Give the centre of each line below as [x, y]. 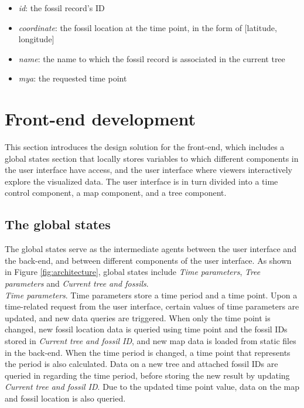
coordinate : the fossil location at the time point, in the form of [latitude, [148, 27]
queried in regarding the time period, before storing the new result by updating [147, 375]
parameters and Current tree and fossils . [77, 283]
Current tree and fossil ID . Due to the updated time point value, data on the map [152, 387]
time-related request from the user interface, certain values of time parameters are [152, 306]
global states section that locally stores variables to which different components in [152, 158]
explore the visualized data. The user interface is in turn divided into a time [141, 181]
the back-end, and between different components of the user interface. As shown [148, 260]
